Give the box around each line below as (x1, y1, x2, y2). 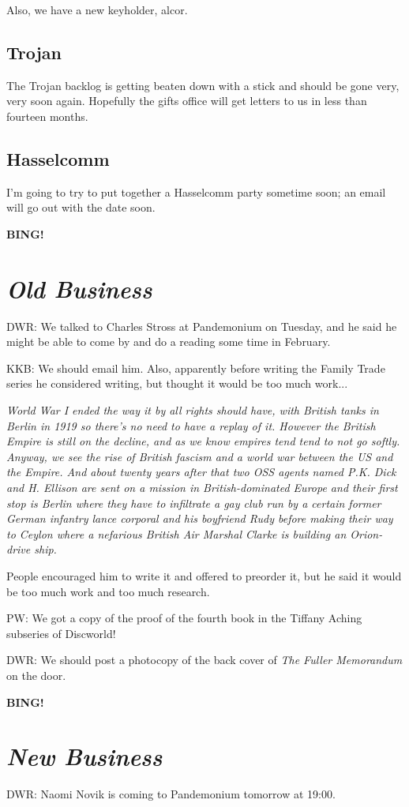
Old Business (6, 272, 152, 305)
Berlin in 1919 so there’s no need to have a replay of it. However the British (6, 417, 376, 434)
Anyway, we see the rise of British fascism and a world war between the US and (6, 448, 393, 464)
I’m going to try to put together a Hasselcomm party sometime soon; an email (6, 183, 386, 200)
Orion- (350, 525, 383, 542)
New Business (6, 740, 163, 773)
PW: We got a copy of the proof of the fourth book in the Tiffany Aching (6, 610, 362, 626)
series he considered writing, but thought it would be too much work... (6, 375, 348, 392)
